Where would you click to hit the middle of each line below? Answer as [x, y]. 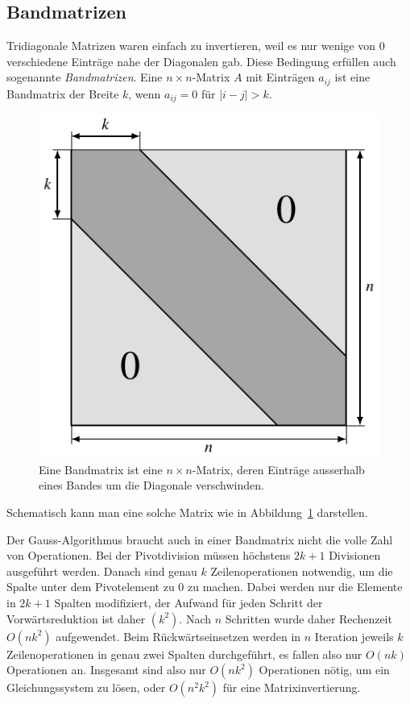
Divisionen [355, 555]
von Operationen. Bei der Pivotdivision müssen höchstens [149, 555]
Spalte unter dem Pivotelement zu [91, 587]
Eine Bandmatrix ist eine [101, 469]
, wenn [145, 93]
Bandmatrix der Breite [63, 93]
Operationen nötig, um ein [324, 670]
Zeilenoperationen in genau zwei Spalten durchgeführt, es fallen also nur [184, 654]
